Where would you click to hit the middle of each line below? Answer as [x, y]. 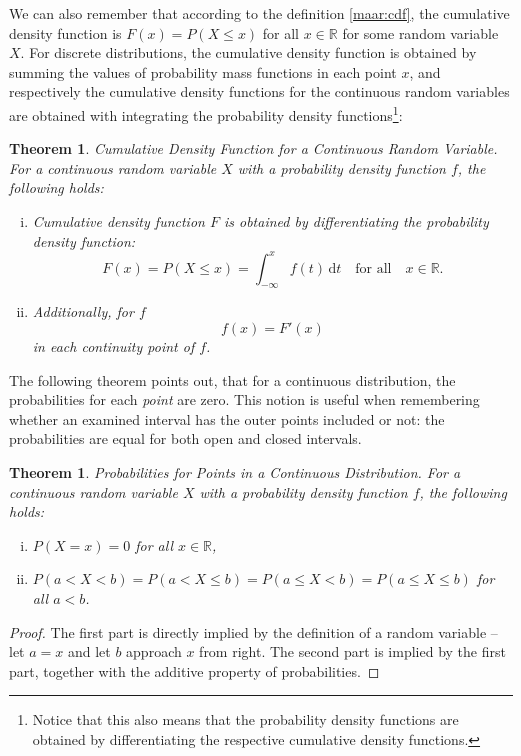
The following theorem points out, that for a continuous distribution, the [232, 379]
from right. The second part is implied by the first [352, 651]
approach [154, 651]
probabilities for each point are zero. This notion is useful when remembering [244, 399]
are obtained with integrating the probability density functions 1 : [206, 113]
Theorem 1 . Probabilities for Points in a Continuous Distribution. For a [235, 472]
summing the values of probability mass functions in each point [203, 71]
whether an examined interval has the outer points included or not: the [227, 418]
